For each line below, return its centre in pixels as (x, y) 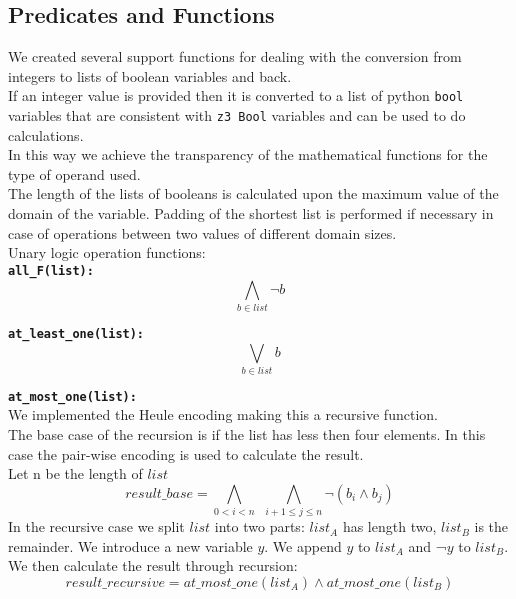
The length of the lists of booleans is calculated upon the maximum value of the (253, 193)
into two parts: (259, 526)
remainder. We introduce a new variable (130, 545)
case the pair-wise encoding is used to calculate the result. (186, 453)
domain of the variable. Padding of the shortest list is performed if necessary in (251, 213)
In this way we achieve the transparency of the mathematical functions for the (248, 154)
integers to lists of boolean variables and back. (150, 75)
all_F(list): (51, 270)
